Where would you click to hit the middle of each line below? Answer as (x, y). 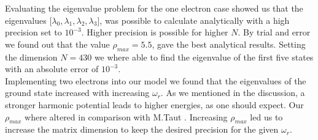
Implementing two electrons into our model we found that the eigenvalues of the (156, 80)
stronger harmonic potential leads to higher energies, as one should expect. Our (154, 104)
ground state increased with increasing (77, 93)
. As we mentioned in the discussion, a (233, 93)
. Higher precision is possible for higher (155, 32)
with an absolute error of (52, 69)
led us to (266, 116)
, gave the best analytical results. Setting (229, 44)
